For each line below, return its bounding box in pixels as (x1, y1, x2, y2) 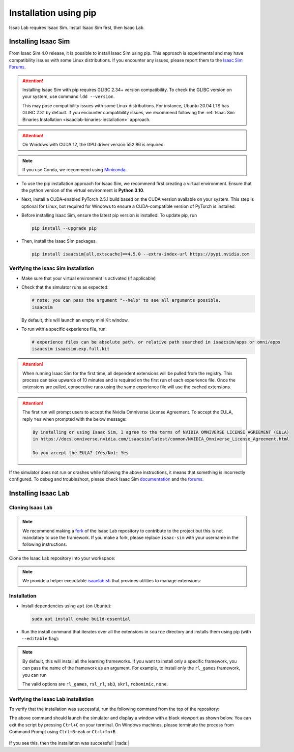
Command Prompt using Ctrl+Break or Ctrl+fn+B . (9, 729, 117, 735)
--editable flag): (21, 635, 59, 641)
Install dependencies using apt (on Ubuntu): (21, 603, 112, 609)
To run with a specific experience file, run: (21, 326, 107, 332)
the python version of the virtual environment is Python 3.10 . (21, 187, 145, 193)
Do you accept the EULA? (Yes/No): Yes (32, 450, 129, 455)
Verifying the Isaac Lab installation (9, 695, 94, 702)
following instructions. (22, 541, 67, 547)
